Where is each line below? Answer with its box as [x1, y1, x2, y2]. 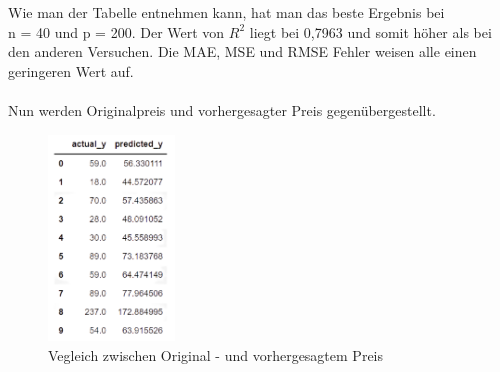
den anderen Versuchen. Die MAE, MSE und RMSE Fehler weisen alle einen [8, 41, 477, 62]
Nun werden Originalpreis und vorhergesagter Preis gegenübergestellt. [8, 99, 436, 120]
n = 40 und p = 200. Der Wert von [8, 21, 225, 42]
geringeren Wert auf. [8, 60, 134, 81]
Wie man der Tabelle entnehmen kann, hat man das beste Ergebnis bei [8, 2, 445, 22]
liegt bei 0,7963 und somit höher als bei [249, 21, 492, 42]
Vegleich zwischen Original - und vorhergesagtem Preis [48, 344, 384, 365]
